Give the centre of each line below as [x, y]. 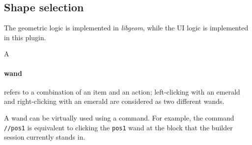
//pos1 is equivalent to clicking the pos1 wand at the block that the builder [118, 127]
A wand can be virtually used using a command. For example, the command [119, 117]
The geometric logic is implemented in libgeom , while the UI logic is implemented [126, 28]
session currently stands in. [45, 137]
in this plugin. [25, 37]
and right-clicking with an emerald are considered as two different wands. [114, 101]
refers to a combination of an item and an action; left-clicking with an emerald [122, 91]
